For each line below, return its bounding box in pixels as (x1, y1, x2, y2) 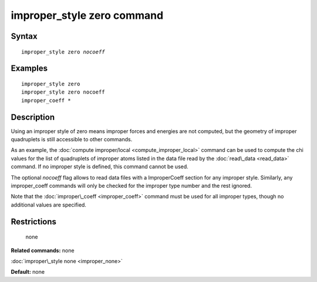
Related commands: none (11, 247, 75, 254)
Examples (11, 64, 48, 74)
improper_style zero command (11, 9, 164, 22)
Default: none (11, 268, 45, 276)
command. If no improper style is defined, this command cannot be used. (11, 163, 189, 170)
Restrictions (11, 217, 57, 227)
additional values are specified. (11, 201, 86, 208)
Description (11, 112, 55, 122)
